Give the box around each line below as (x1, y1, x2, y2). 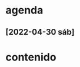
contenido (5, 51, 56, 63)
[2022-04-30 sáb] (5, 27, 75, 37)
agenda (5, 4, 44, 17)
